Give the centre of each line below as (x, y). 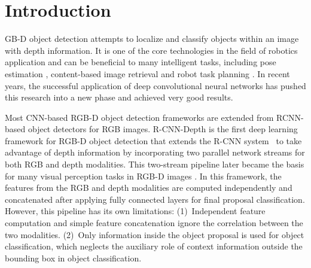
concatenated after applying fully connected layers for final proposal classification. (155, 199)
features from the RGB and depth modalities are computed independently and (149, 188)
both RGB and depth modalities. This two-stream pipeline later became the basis (155, 164)
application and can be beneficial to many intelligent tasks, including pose (141, 62)
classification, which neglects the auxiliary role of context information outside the (154, 246)
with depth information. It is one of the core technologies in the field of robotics (151, 50)
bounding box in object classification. (73, 258)
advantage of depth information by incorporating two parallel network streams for (155, 152)
